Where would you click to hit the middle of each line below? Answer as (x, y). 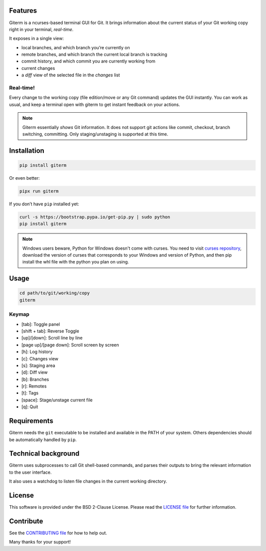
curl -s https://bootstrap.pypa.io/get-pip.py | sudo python (95, 217)
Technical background (44, 454)
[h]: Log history (37, 352)
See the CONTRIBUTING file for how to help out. (58, 533)
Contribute (26, 521)
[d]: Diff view (34, 372)
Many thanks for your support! (40, 542)
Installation (27, 150)
